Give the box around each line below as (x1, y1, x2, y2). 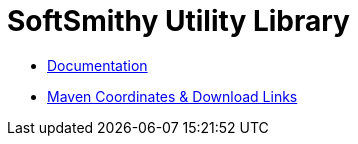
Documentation (47, 56, 148, 74)
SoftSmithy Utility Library (7, 4, 350, 38)
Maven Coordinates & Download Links (47, 87, 298, 105)
